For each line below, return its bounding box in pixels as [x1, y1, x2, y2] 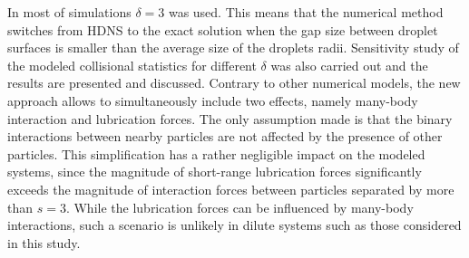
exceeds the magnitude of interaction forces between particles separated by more [7, 179, 454, 198]
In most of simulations [7, 3, 132, 21]
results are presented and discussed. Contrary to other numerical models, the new [7, 73, 461, 92]
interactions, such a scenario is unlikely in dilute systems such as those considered [7, 215, 462, 234]
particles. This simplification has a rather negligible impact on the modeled [7, 144, 425, 163]
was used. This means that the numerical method [168, 3, 444, 21]
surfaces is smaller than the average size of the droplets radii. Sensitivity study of [7, 38, 459, 57]
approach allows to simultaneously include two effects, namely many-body [7, 91, 418, 110]
